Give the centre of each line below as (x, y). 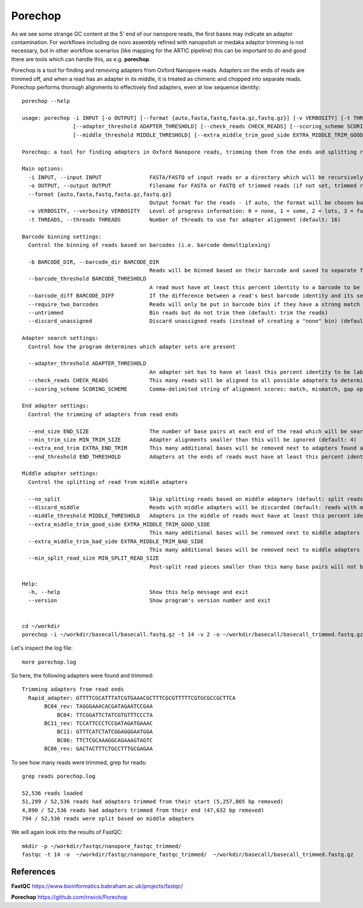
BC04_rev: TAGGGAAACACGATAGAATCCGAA (99, 707)
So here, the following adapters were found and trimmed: (82, 676)
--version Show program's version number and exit (149, 601)
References (33, 871)
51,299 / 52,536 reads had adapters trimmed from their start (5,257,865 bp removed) (153, 802)
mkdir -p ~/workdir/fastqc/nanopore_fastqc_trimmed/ (102, 846)
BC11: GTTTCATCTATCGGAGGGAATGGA (105, 732)
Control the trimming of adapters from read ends (103, 414)
